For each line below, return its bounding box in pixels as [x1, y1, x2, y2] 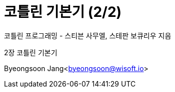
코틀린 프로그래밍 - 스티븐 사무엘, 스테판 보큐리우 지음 [4, 31, 171, 40]
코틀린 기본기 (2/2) [4, 3, 122, 20]
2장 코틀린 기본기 [4, 48, 57, 57]
